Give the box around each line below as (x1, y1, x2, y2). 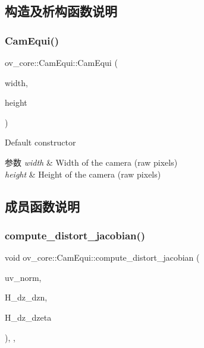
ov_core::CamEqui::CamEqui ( (5, 56, 118, 68)
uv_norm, (5, 271, 42, 283)
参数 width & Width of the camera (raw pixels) (5, 156, 178, 168)
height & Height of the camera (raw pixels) (5, 167, 161, 180)
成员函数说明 (5, 197, 80, 215)
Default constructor (5, 136, 76, 148)
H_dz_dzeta (5, 311, 52, 323)
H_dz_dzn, (5, 291, 48, 303)
